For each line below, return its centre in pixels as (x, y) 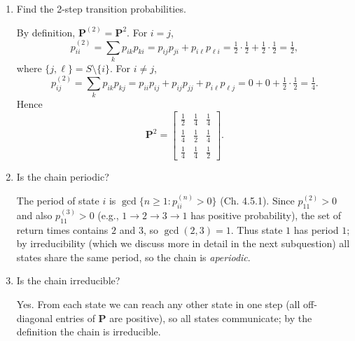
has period (316, 229)
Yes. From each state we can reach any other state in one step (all (158, 304)
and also (34, 215)
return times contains (62, 229)
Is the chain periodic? (63, 177)
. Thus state (257, 229)
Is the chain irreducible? (68, 280)
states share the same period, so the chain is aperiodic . (133, 257)
